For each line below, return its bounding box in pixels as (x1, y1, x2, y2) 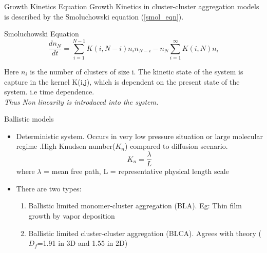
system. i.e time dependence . (4, 86, 94, 97)
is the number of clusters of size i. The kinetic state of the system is (30, 66, 243, 76)
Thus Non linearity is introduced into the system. (4, 96, 159, 107)
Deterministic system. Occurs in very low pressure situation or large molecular (16, 130, 263, 141)
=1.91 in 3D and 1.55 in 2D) (37, 238, 128, 248)
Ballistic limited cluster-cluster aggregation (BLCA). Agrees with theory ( (28, 227, 261, 238)
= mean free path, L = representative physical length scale (44, 166, 229, 177)
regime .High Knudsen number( (16, 141, 116, 151)
